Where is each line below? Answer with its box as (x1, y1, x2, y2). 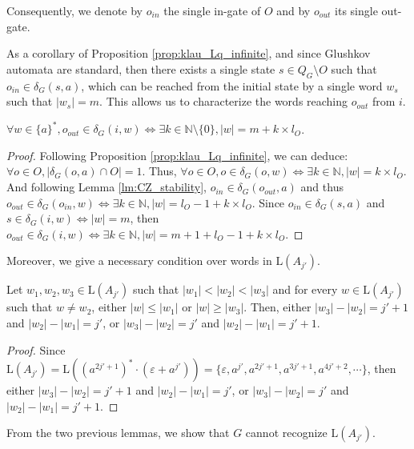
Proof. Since (6, 341, 66, 358)
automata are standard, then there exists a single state (6, 60, 275, 77)
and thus (300, 178, 344, 195)
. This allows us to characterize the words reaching (99, 93, 348, 110)
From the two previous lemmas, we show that (6, 424, 230, 441)
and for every (272, 281, 338, 298)
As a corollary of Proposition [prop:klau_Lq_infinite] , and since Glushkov (6, 45, 371, 62)
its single (335, 2, 378, 18)
